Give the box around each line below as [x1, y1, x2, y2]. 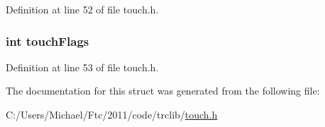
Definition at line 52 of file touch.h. [6, 2, 159, 16]
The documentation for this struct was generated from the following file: [6, 83, 320, 98]
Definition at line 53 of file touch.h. [6, 59, 159, 74]
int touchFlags [6, 32, 89, 49]
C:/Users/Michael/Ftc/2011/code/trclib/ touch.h [6, 107, 218, 121]
